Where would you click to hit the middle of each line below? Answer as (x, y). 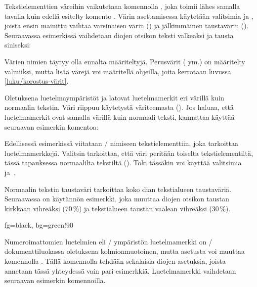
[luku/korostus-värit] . (37, 81)
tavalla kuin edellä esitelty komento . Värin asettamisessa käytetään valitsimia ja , (129, 16)
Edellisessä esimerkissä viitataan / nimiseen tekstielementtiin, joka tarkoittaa (121, 143)
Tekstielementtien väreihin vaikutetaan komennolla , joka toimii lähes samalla (122, 6)
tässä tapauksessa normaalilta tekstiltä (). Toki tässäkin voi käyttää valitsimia (123, 163)
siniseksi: (18, 45)
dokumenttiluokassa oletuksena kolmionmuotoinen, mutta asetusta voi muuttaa (125, 251)
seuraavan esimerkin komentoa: (51, 126)
